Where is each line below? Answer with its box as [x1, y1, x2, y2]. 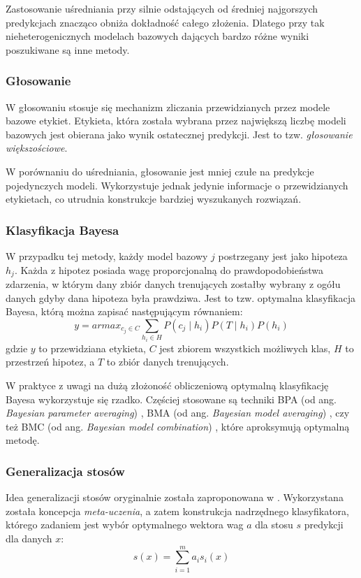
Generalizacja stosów [6, 462, 125, 479]
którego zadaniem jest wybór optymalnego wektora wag [6, 517, 244, 532]
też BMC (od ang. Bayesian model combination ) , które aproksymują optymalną [6, 419, 350, 433]
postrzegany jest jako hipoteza [218, 248, 348, 263]
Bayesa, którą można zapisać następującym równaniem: [6, 304, 243, 319]
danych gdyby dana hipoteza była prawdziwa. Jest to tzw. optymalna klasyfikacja [6, 290, 355, 305]
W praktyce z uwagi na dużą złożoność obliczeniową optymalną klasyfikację [6, 377, 329, 392]
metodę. [6, 433, 40, 447]
